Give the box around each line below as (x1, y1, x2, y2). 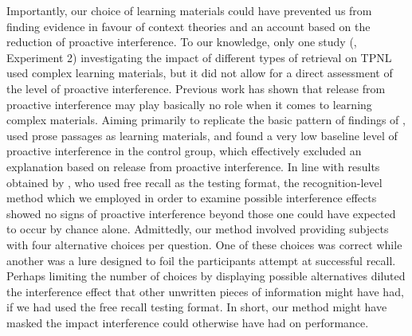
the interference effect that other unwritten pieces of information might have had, (6, 283, 404, 299)
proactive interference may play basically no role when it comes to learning (6, 96, 372, 112)
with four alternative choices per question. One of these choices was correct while (6, 236, 402, 252)
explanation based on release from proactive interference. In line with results (6, 158, 380, 174)
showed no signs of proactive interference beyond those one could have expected (6, 205, 396, 221)
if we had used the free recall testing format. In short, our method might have (6, 299, 387, 315)
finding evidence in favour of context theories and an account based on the (6, 18, 371, 34)
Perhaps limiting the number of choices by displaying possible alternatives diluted (6, 268, 406, 284)
